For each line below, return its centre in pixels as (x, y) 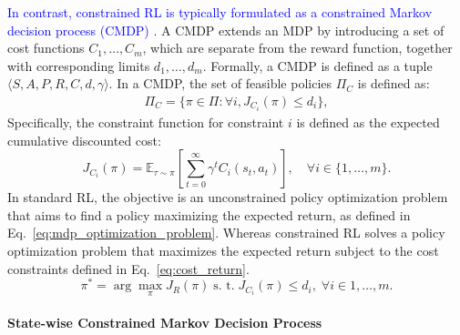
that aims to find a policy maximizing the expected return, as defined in (209, 214)
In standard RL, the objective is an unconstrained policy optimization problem (228, 197)
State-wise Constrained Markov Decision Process (165, 323)
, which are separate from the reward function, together (297, 48)
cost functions (46, 48)
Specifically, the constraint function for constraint (146, 122)
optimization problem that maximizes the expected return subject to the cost (223, 251)
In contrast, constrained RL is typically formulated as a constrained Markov (220, 12)
